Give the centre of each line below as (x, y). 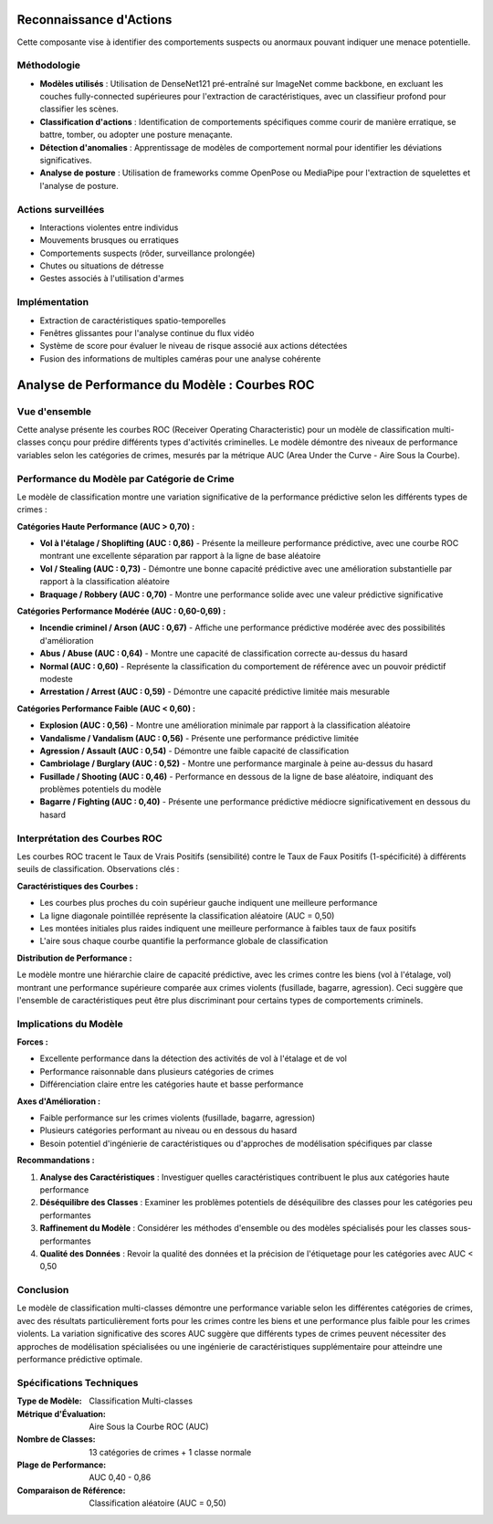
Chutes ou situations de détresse (102, 266)
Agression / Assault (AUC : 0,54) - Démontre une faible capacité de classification (194, 751)
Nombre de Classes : (56, 1439)
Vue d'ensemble (54, 411)
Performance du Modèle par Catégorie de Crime (126, 478)
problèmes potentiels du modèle (100, 789)
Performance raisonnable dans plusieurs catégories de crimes (157, 1071)
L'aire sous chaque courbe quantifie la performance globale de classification (184, 941)
